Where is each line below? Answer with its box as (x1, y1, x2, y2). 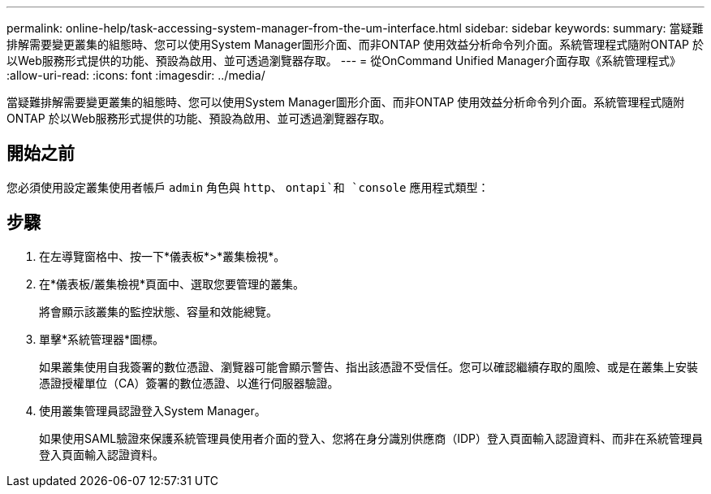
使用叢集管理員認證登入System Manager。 (39, 403, 266, 418)
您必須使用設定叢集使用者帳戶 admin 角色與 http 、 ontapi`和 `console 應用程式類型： (6, 180, 489, 194)
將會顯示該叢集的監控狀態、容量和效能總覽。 (39, 304, 278, 318)
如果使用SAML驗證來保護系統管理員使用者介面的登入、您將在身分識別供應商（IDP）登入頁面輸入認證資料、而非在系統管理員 (39, 431, 704, 445)
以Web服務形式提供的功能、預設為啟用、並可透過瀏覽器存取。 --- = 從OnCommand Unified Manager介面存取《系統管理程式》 (6, 54, 681, 67)
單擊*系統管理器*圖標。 (39, 331, 165, 346)
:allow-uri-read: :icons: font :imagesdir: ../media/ (6, 68, 265, 82)
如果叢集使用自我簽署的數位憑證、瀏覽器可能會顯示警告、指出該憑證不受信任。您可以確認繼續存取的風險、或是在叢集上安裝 (39, 359, 698, 374)
